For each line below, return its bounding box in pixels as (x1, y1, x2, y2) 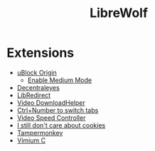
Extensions (6, 45, 75, 61)
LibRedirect (16, 91, 51, 99)
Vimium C (16, 136, 46, 145)
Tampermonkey (16, 128, 63, 137)
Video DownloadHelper (16, 98, 86, 107)
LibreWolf (89, 5, 149, 21)
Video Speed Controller (16, 113, 86, 122)
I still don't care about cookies (16, 121, 106, 129)
